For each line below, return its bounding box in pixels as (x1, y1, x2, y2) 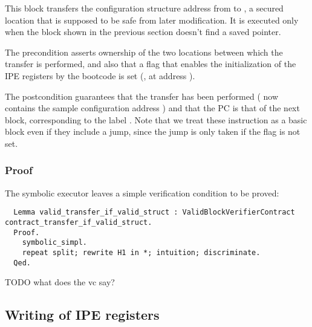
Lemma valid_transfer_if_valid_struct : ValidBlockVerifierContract (13, 208, 295, 217)
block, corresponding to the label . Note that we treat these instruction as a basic (5, 113, 307, 126)
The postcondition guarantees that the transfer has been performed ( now (5, 89, 279, 102)
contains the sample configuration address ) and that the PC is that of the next (5, 102, 300, 114)
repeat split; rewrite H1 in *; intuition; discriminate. (22, 248, 261, 257)
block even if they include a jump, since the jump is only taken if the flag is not (5, 125, 301, 138)
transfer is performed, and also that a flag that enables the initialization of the (5, 57, 296, 70)
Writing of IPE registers (5, 305, 160, 324)
